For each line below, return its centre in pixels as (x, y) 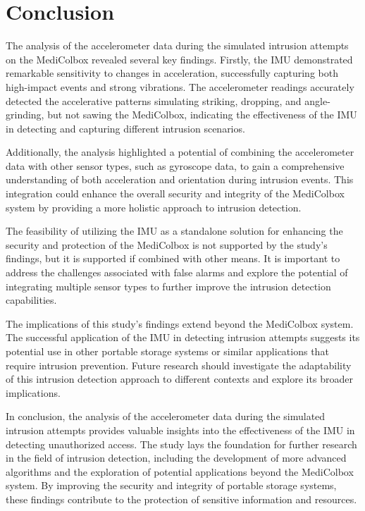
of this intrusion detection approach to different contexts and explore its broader (179, 379)
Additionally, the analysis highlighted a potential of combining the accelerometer (180, 152)
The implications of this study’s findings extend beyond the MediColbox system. (180, 323)
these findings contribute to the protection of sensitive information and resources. (181, 499)
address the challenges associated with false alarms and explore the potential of (177, 272)
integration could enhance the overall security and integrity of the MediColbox (175, 193)
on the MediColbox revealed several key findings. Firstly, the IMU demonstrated (179, 59)
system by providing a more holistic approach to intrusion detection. (154, 207)
